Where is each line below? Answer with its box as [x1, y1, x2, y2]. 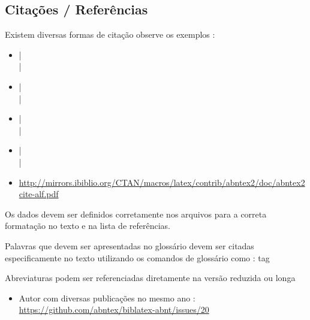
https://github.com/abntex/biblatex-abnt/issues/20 [19, 303, 209, 316]
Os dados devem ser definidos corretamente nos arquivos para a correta [5, 207, 267, 220]
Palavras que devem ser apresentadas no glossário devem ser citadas [5, 239, 254, 252]
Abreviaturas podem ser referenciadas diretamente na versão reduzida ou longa [5, 271, 296, 284]
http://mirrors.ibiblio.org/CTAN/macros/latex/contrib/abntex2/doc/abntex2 [19, 176, 305, 188]
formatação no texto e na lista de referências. [5, 219, 170, 232]
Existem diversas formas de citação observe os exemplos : [5, 28, 215, 41]
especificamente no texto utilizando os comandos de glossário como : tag [5, 251, 270, 264]
